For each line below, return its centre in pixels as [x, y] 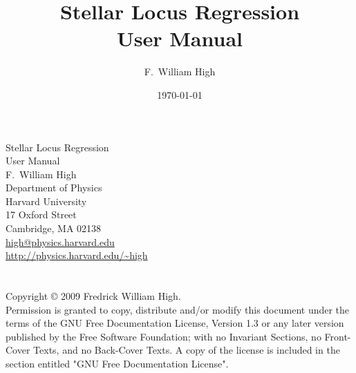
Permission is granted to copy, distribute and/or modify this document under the [178, 309]
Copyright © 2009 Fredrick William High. [93, 296]
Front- [338, 336]
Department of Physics [54, 188]
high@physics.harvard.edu [60, 241]
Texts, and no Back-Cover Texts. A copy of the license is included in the [187, 350]
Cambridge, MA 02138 [54, 228]
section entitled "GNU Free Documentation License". [117, 363]
